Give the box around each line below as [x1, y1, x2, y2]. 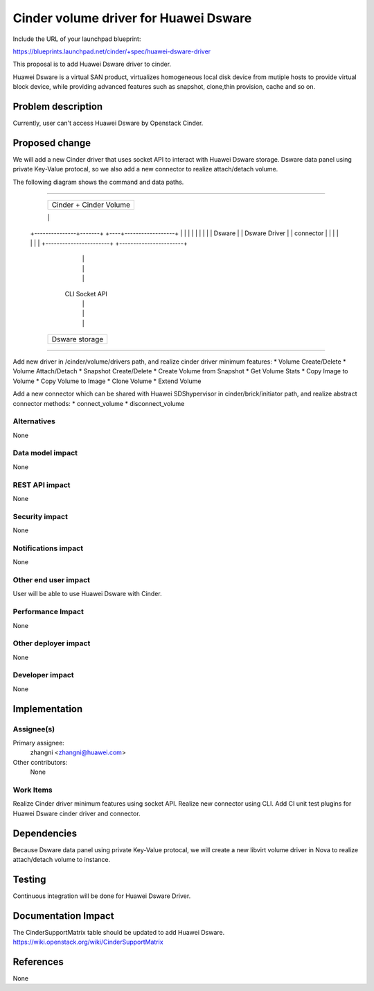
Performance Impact [12, 607, 84, 617]
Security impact [12, 511, 69, 521]
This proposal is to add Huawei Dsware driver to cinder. [12, 60, 172, 69]
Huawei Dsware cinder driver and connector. [12, 809, 141, 818]
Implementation [12, 703, 83, 715]
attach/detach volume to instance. [12, 855, 111, 863]
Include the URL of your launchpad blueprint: [12, 35, 141, 43]
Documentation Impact [12, 910, 114, 922]
